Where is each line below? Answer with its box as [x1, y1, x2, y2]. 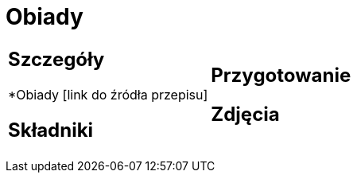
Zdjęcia [211, 102, 280, 126]
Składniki [8, 118, 94, 142]
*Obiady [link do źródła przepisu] [8, 86, 208, 103]
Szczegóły [8, 47, 105, 71]
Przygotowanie [211, 63, 351, 87]
